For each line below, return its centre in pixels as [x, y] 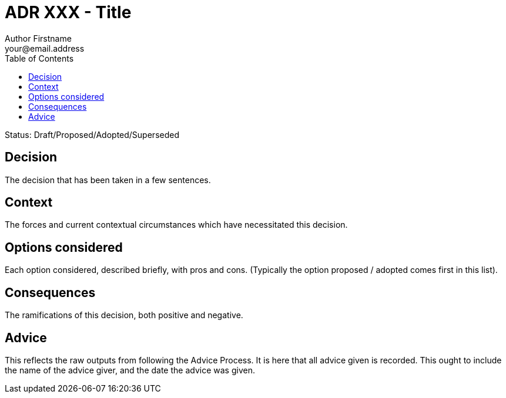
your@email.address [45, 48]
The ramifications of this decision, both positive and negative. [124, 315]
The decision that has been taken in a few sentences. [108, 180]
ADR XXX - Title [68, 12]
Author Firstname [38, 38]
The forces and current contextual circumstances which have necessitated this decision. [176, 225]
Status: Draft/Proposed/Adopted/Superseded [92, 134]
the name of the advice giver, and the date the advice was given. [130, 370]
